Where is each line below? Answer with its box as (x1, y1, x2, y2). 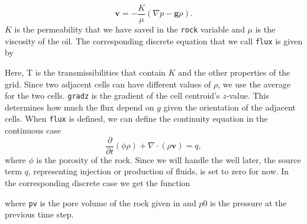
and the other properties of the (178, 66, 290, 78)
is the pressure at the (210, 196, 287, 209)
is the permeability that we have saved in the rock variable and (14, 23, 245, 35)
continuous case (5, 124, 62, 137)
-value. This (226, 89, 269, 102)
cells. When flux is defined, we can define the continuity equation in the (5, 112, 268, 125)
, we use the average (218, 77, 291, 90)
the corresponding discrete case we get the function (5, 176, 190, 189)
